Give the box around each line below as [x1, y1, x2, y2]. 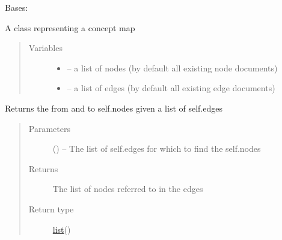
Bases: [5, 1, 28, 13]
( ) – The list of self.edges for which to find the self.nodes [52, 142, 261, 155]
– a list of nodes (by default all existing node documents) [67, 61, 278, 74]
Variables [28, 41, 63, 54]
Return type [28, 202, 74, 215]
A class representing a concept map [5, 21, 135, 34]
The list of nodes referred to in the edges [52, 182, 203, 195]
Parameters [28, 122, 70, 134]
